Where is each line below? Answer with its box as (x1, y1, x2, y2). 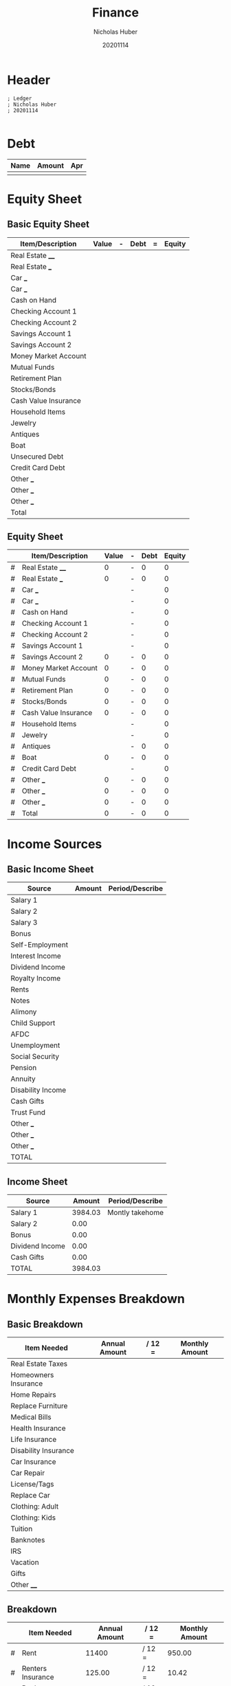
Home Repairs (10, 1390, 56, 1400)
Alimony (10, 1007, 37, 1017)
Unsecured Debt (10, 452, 64, 461)
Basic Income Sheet (7, 864, 94, 875)
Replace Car (10, 1491, 50, 1500)
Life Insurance (10, 1435, 57, 1445)
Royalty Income (10, 974, 61, 983)
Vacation (10, 1557, 39, 1567)
